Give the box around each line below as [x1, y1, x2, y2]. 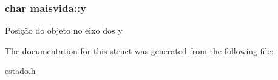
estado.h [5, 64, 36, 77]
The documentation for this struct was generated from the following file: [5, 44, 274, 57]
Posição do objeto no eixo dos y [5, 24, 123, 37]
